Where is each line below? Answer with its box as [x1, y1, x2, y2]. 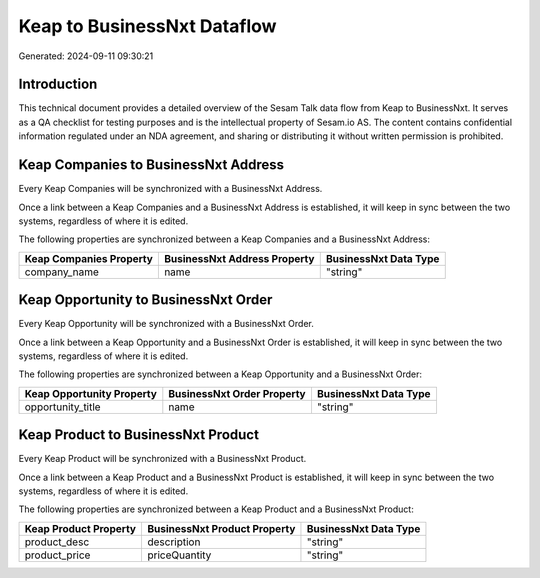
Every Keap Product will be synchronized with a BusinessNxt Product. [18, 453, 307, 465]
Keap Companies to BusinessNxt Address [18, 156, 285, 174]
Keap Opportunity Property [24, 386, 157, 400]
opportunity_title [24, 400, 101, 414]
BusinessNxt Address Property [163, 251, 315, 265]
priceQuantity [146, 548, 212, 562]
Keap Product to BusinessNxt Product [18, 426, 260, 444]
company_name [24, 265, 99, 279]
